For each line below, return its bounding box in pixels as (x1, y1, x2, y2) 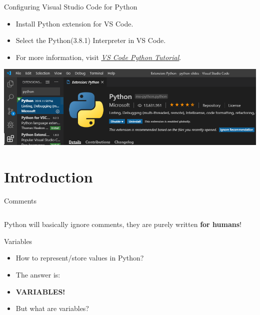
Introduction (4, 166, 93, 186)
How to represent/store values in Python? (15, 252, 144, 263)
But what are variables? (15, 303, 89, 313)
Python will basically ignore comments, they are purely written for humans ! (4, 219, 241, 229)
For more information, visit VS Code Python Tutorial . (15, 51, 181, 62)
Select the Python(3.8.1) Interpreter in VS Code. (15, 35, 166, 45)
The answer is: (15, 269, 60, 279)
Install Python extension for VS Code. (15, 18, 133, 28)
